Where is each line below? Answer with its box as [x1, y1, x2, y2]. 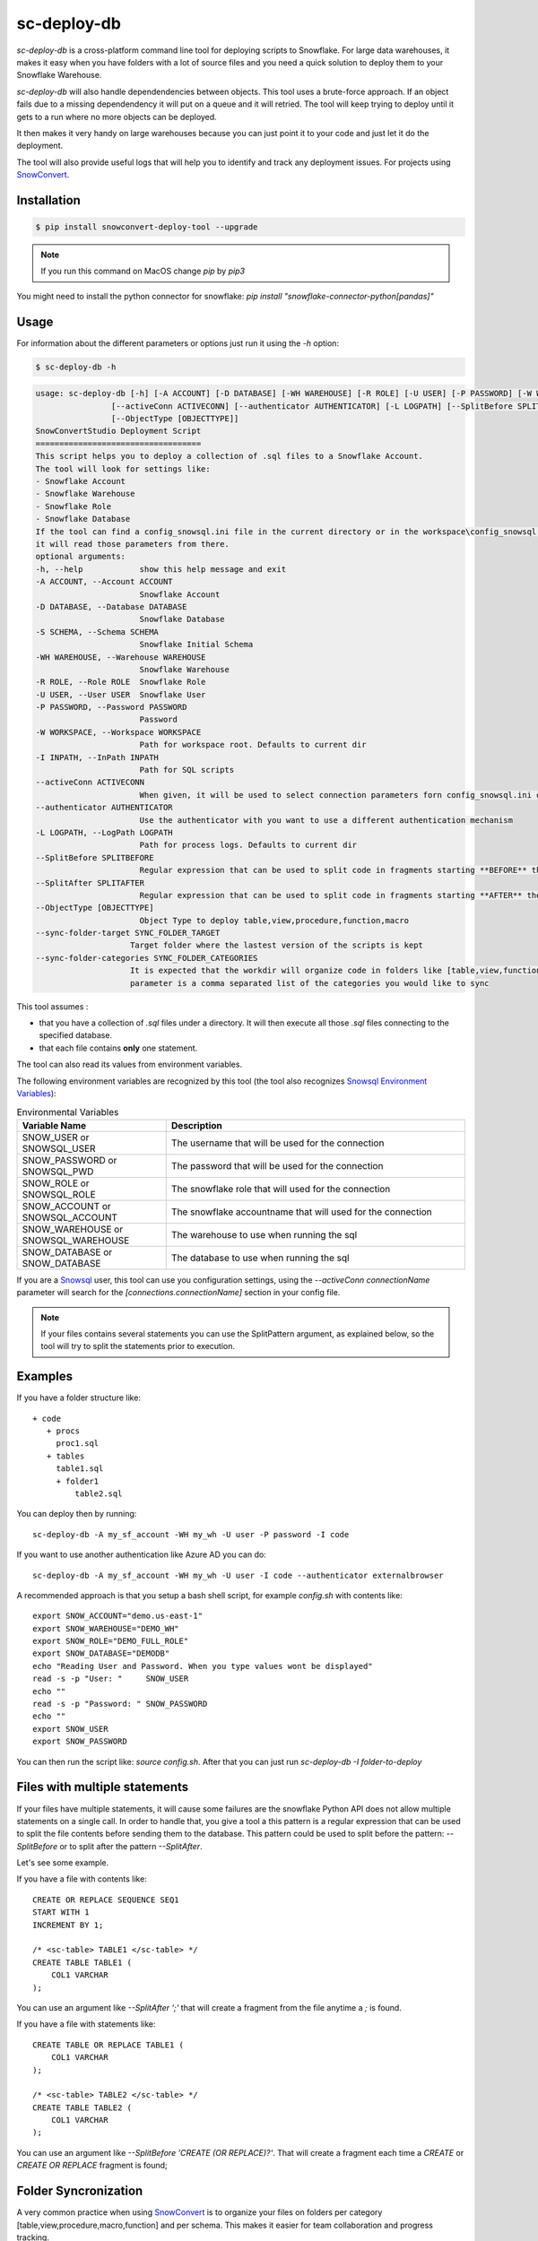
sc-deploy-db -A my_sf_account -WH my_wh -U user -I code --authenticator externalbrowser [32, 1570, 444, 1580]
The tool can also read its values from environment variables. [16, 1059, 242, 1070]
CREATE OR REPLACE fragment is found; [16, 2160, 168, 2171]
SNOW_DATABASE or [22, 1246, 113, 1259]
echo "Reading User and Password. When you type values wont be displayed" [32, 1661, 373, 1671]
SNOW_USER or [22, 1130, 90, 1143]
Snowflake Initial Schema [139, 639, 254, 650]
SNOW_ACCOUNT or [22, 1199, 111, 1212]
